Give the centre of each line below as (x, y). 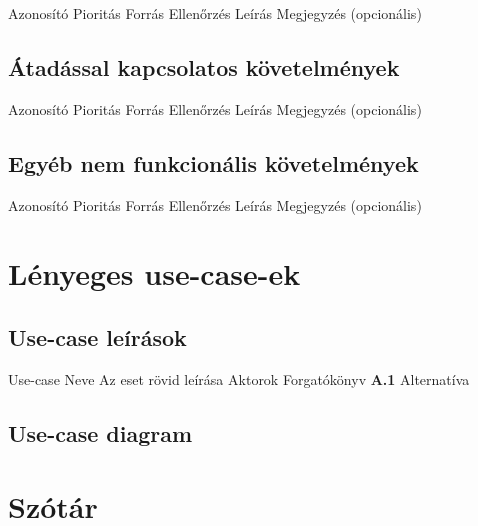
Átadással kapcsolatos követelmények (204, 66)
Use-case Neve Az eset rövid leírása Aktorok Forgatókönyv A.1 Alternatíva (239, 378)
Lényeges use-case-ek (154, 273)
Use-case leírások (97, 336)
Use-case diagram (100, 432)
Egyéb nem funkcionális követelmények (213, 162)
